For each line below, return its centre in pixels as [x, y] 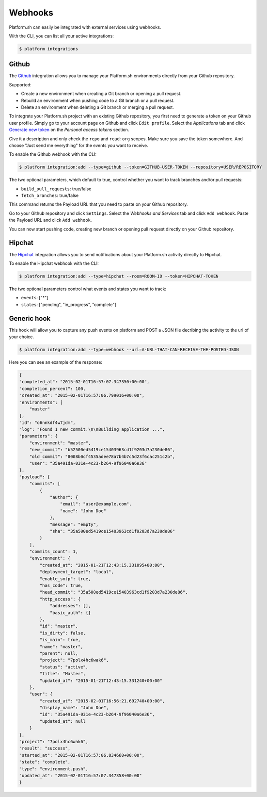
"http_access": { [60, 599]
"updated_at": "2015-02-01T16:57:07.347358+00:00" [81, 775]
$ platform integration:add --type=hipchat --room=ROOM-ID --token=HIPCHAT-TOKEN [119, 276]
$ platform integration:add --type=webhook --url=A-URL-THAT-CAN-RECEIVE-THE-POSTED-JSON [129, 350]
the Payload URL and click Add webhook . [50, 220]
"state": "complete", [45, 762]
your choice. [21, 337]
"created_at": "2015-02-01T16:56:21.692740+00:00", [102, 701]
